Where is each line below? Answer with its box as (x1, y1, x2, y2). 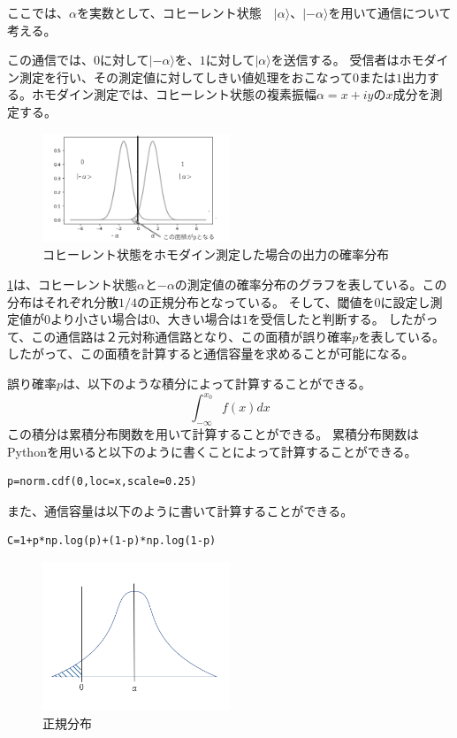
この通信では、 (7, 50, 94, 69)
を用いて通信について (328, 4, 452, 21)
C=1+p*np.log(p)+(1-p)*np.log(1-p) (7, 534, 217, 548)
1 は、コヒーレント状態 (7, 275, 137, 294)
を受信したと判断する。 (248, 310, 385, 328)
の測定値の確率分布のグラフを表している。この (174, 275, 447, 294)
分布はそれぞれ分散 (7, 292, 118, 311)
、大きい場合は (155, 310, 242, 328)
